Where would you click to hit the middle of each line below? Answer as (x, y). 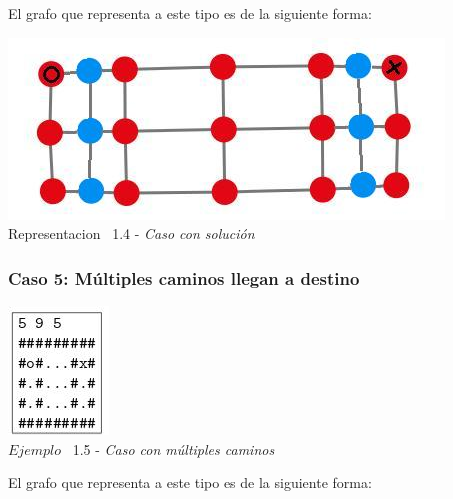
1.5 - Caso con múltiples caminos (173, 448)
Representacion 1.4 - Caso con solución (131, 233)
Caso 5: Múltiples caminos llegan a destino (184, 277)
